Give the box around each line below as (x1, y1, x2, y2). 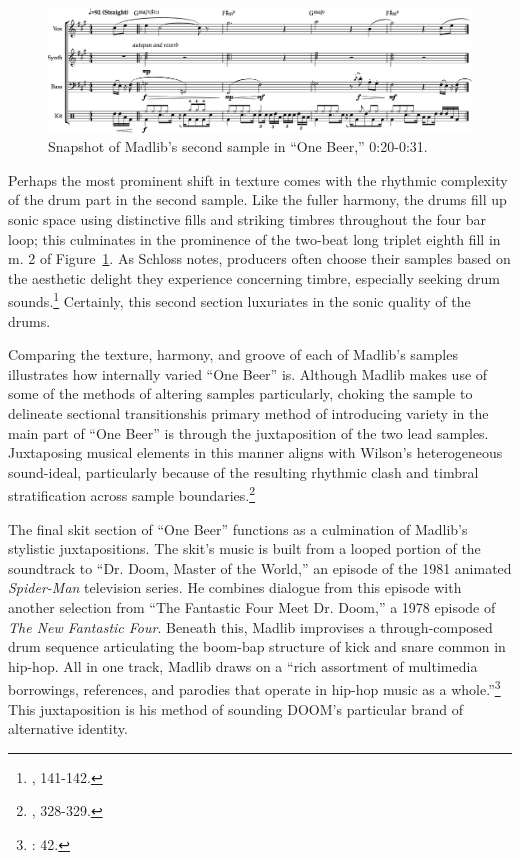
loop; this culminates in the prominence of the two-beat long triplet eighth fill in (8, 228, 501, 249)
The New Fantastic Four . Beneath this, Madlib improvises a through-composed (8, 616, 493, 637)
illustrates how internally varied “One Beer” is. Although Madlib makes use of (8, 363, 488, 384)
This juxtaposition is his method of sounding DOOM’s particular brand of (8, 698, 464, 719)
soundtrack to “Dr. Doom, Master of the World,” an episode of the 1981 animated (8, 557, 512, 578)
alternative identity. (8, 718, 128, 739)
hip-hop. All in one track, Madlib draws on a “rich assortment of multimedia (8, 655, 478, 676)
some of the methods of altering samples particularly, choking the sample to (8, 383, 473, 404)
